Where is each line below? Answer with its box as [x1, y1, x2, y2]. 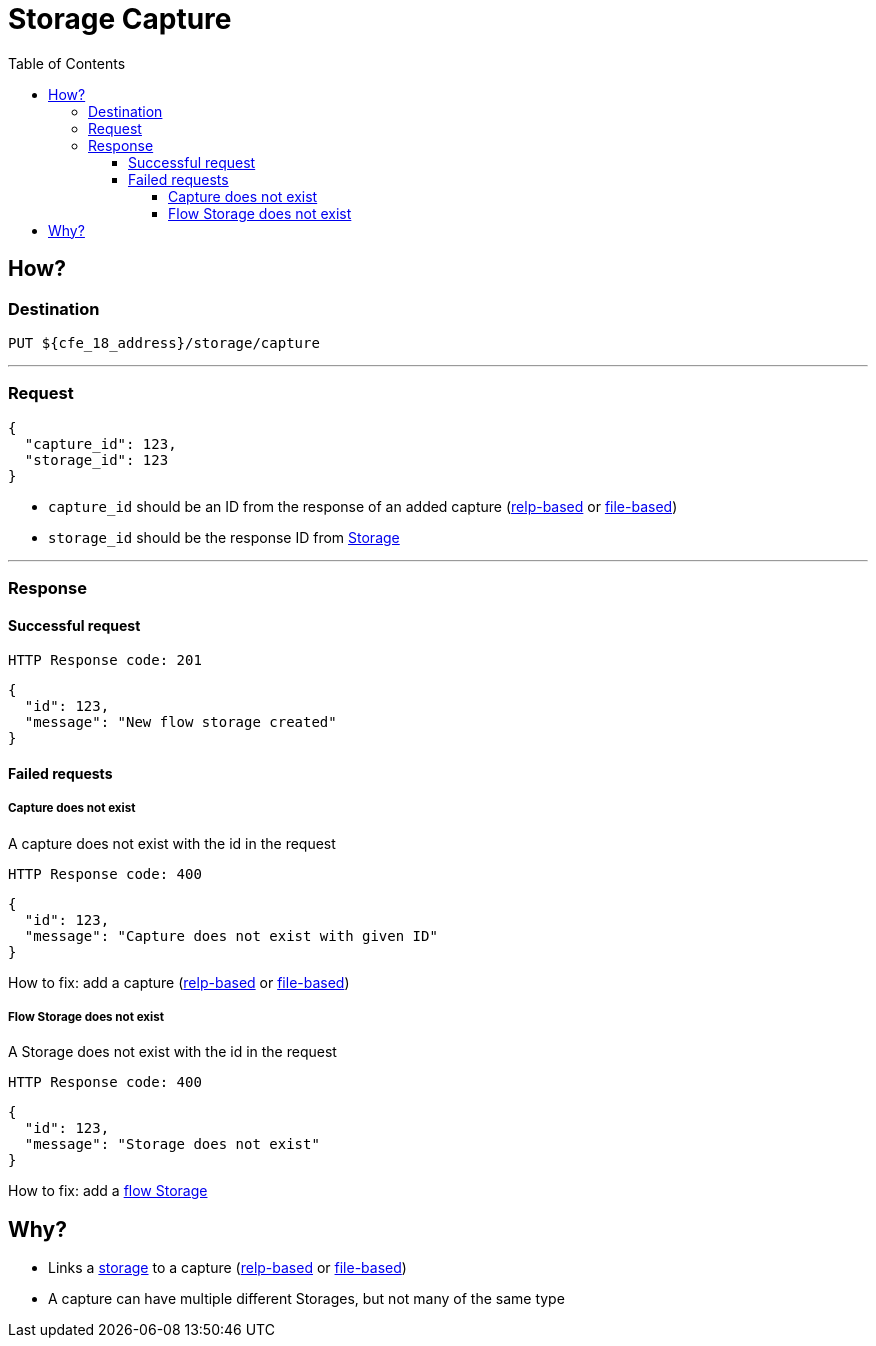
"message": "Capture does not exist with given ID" [24, 927, 438, 944]
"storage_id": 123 [24, 451, 169, 468]
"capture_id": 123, [24, 435, 177, 452]
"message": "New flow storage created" [24, 714, 337, 731]
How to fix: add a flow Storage [8, 1182, 208, 1200]
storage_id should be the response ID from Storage [48, 528, 400, 546]
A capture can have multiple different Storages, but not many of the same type [48, 1290, 565, 1308]
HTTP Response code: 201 [8, 652, 202, 669]
